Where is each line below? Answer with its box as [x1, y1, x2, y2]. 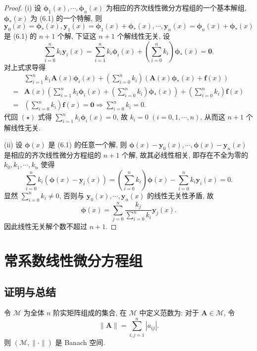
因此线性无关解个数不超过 [4, 221, 87, 231]
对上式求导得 [4, 61, 46, 72]
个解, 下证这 [57, 31, 97, 41]
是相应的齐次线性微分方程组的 [4, 149, 101, 160]
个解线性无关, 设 [117, 31, 170, 41]
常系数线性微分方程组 [4, 250, 143, 270]
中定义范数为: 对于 [139, 307, 199, 318]
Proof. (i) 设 [4, 2, 41, 12]
